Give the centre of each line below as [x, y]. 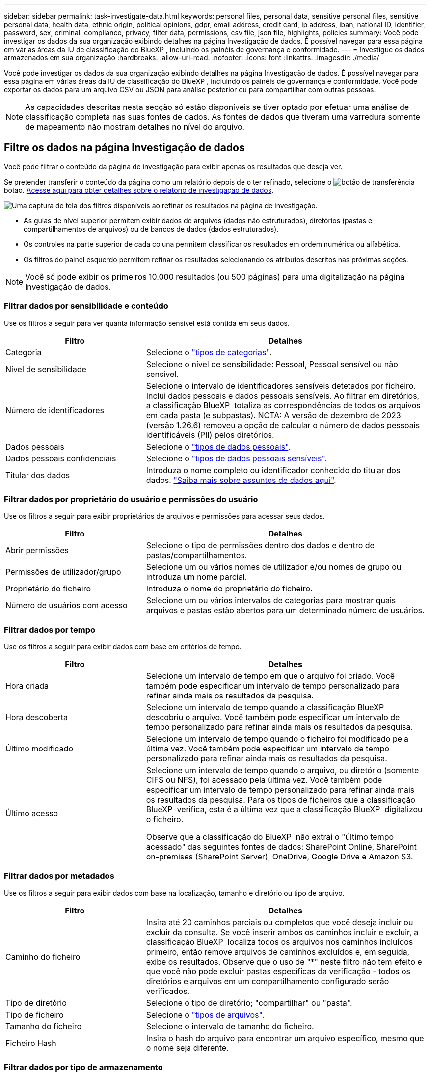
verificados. [168, 991]
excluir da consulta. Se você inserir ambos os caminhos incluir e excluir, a [282, 932]
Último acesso [32, 814]
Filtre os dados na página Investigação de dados [124, 148]
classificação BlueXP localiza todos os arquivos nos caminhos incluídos [280, 942]
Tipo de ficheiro [35, 1014]
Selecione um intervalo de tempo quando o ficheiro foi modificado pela [277, 739]
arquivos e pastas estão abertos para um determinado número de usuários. [285, 610]
